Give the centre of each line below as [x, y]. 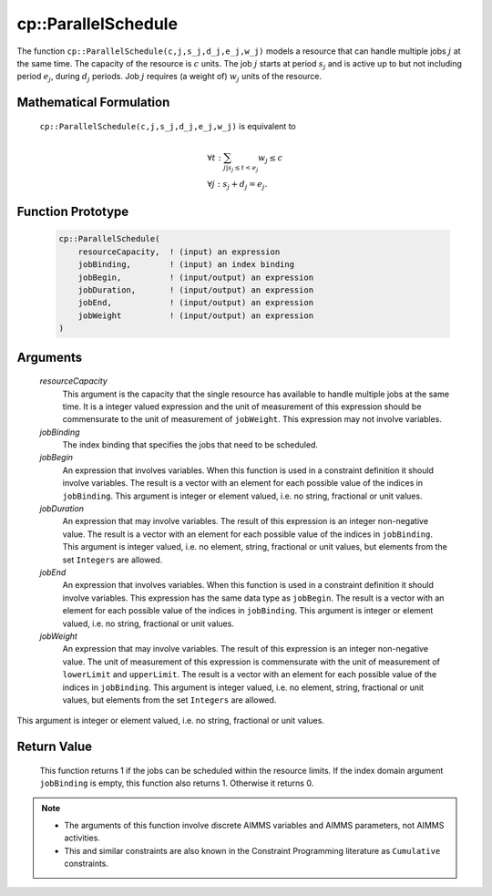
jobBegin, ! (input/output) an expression [196, 277]
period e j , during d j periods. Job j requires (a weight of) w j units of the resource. [169, 77]
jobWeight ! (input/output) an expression [196, 315]
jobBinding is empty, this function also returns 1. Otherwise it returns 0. [177, 783]
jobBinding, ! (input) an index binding [186, 265]
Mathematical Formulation [93, 103]
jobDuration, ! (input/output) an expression [196, 290]
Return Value [55, 747]
